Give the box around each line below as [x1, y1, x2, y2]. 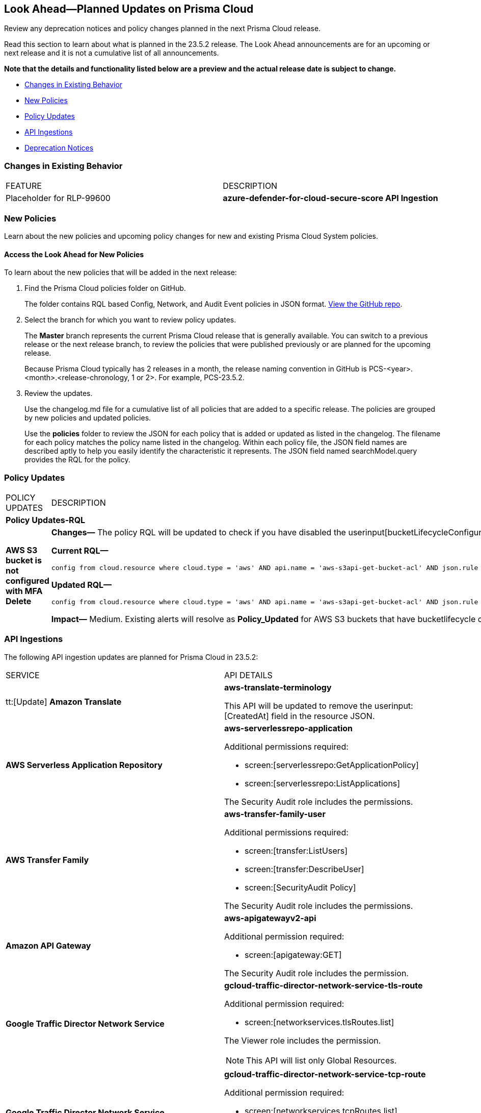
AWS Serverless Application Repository [6, 759, 163, 770]
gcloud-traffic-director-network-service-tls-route [224, 980, 423, 991]
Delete [6, 596, 32, 606]
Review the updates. [24, 389, 93, 398]
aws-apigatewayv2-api [224, 912, 316, 923]
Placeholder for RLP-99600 [6, 193, 111, 204]
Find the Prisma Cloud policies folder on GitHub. [24, 284, 186, 293]
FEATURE [6, 181, 42, 191]
